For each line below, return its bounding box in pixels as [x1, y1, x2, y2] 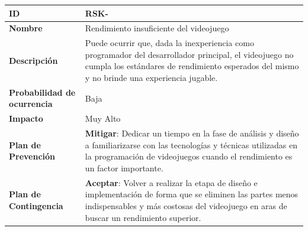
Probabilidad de [9, 86, 76, 98]
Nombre [9, 22, 43, 34]
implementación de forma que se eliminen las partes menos [85, 188, 299, 200]
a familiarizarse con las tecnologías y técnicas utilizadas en [85, 138, 298, 151]
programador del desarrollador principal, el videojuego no [85, 48, 294, 60]
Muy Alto [85, 112, 121, 125]
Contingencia [9, 199, 63, 212]
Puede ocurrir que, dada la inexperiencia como [85, 37, 254, 49]
